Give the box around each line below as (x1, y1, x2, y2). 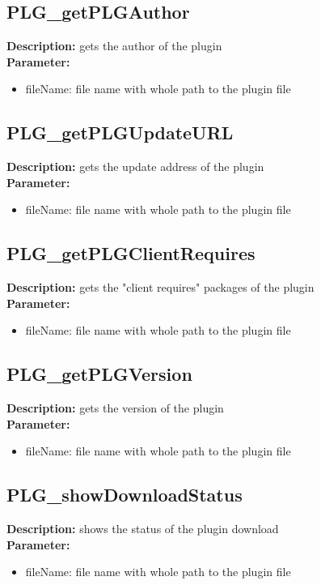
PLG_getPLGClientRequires (6, 241, 256, 266)
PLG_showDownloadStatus (6, 482, 243, 507)
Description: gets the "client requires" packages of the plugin (6, 279, 315, 296)
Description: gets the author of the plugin (6, 37, 222, 54)
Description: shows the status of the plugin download (6, 520, 279, 537)
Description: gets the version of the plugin (6, 399, 224, 416)
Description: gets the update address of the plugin (6, 158, 264, 175)
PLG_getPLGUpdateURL (6, 120, 234, 145)
